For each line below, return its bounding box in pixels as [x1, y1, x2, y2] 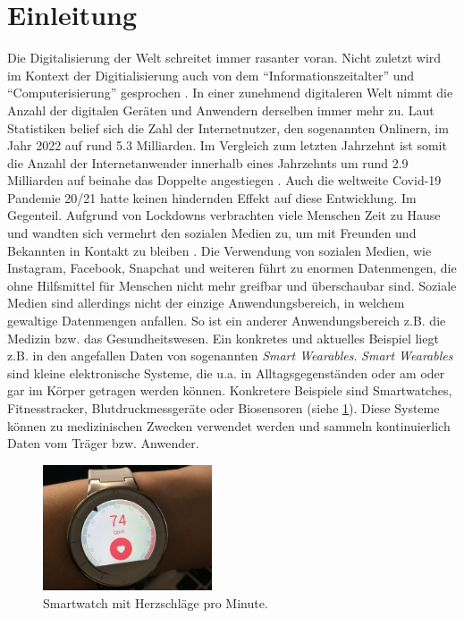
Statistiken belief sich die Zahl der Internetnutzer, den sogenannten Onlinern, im [7, 118, 449, 137]
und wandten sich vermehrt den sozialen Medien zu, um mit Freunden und [7, 224, 417, 242]
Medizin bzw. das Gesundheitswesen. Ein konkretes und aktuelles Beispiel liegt [7, 328, 439, 347]
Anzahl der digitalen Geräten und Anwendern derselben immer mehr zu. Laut [7, 100, 434, 119]
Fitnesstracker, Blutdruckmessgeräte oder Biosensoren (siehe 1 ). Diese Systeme [7, 399, 440, 417]
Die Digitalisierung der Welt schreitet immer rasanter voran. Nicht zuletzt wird [7, 48, 442, 67]
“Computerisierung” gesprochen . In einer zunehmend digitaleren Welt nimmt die [7, 83, 453, 102]
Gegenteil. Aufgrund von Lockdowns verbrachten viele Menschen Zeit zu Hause [7, 206, 441, 224]
